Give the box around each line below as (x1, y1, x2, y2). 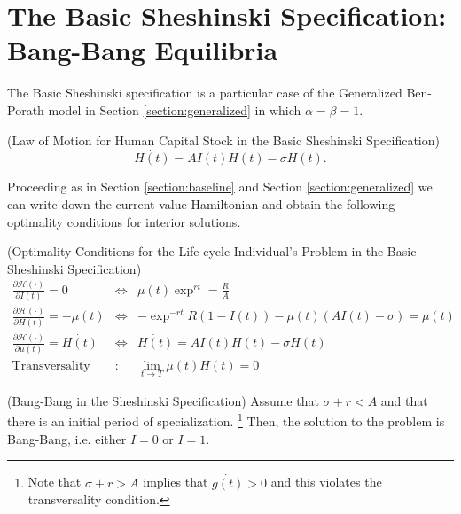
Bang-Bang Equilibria (7, 32, 278, 68)
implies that (143, 472, 208, 491)
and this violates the (270, 472, 382, 491)
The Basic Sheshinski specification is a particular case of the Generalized (7, 83, 402, 102)
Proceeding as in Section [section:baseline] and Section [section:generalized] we (7, 177, 433, 196)
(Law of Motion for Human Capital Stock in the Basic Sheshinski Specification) (7, 130, 440, 149)
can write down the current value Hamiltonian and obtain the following (7, 194, 395, 213)
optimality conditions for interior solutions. (7, 212, 241, 230)
